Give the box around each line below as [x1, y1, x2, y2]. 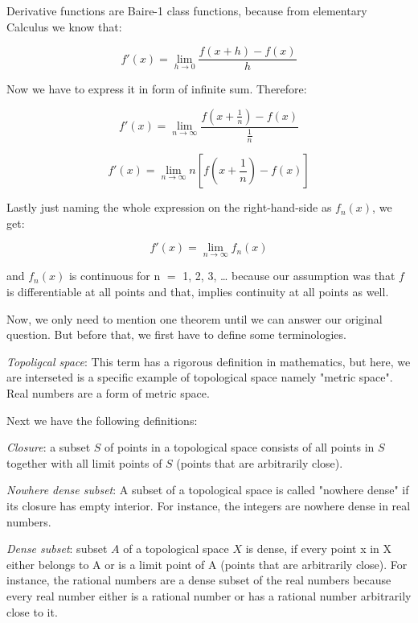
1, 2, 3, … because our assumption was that [182, 267, 395, 284]
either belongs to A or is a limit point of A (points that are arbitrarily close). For [6, 555, 408, 572]
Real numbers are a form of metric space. [6, 385, 210, 402]
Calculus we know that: [6, 18, 122, 35]
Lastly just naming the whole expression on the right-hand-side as [6, 199, 332, 216]
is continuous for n [68, 267, 161, 284]
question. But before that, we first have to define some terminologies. [6, 326, 346, 343]
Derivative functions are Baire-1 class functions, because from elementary [6, 2, 367, 19]
